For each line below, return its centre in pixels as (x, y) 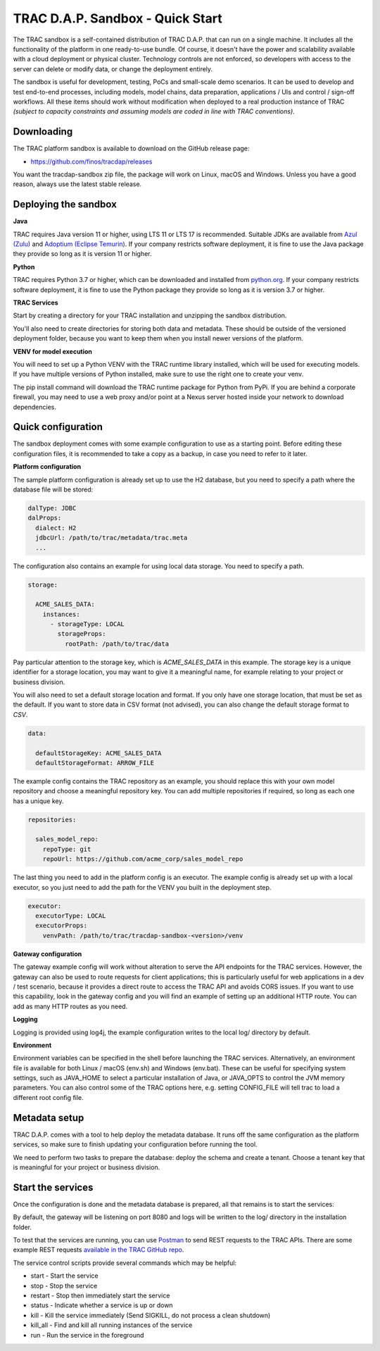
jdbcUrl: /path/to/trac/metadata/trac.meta (112, 538)
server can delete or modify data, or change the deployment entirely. (113, 69)
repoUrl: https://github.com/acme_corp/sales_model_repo (143, 859)
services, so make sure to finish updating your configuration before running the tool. (135, 1144)
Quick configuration (58, 427)
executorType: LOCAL (71, 916)
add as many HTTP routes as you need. (70, 1006)
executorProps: (62, 926)
